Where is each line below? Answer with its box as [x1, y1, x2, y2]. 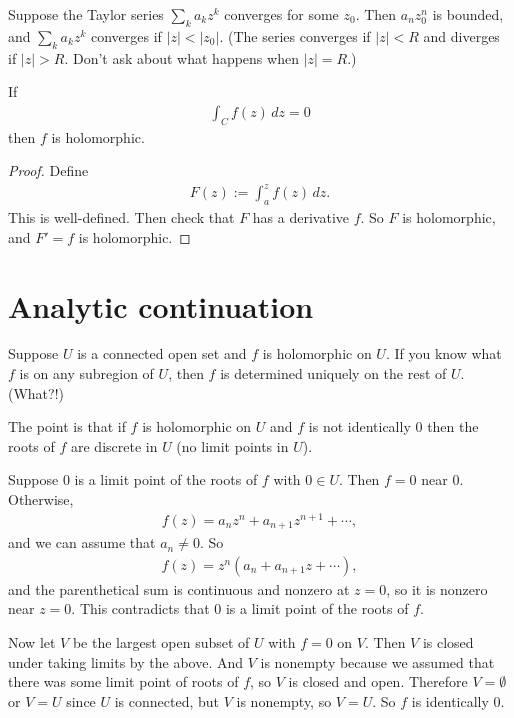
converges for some [224, 4, 339, 24]
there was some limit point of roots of [8, 671, 239, 692]
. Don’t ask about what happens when [64, 47, 299, 68]
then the [427, 416, 479, 437]
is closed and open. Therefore [288, 671, 468, 692]
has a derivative [252, 207, 349, 228]
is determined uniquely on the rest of [220, 363, 447, 384]
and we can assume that [8, 532, 156, 553]
